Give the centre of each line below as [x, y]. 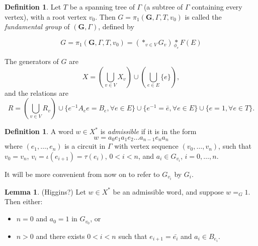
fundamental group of [37, 26]
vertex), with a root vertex [46, 16]
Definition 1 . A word [39, 131]
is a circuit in [85, 146]
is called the [203, 16]
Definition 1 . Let [33, 7]
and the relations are [36, 93]
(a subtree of [163, 7]
